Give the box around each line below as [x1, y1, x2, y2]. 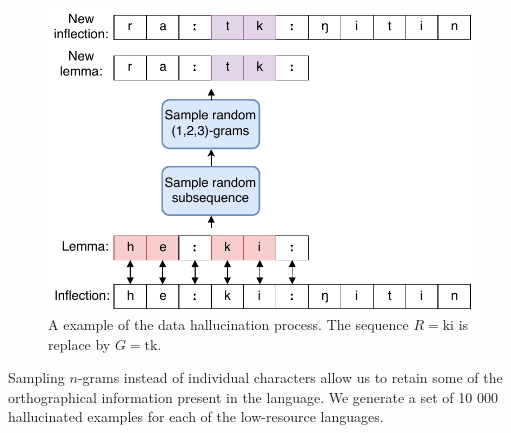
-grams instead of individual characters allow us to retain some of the [77, 367, 503, 388]
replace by [48, 333, 111, 354]
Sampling [8, 367, 65, 388]
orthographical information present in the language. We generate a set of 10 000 [8, 386, 498, 407]
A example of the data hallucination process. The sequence [48, 313, 409, 334]
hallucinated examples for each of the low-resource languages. [8, 406, 384, 427]
